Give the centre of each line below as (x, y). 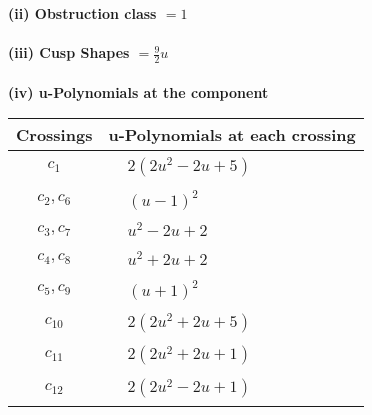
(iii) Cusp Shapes (69, 52)
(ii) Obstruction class (82, 13)
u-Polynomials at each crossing (232, 135)
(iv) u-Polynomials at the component (138, 91)
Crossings (54, 135)
